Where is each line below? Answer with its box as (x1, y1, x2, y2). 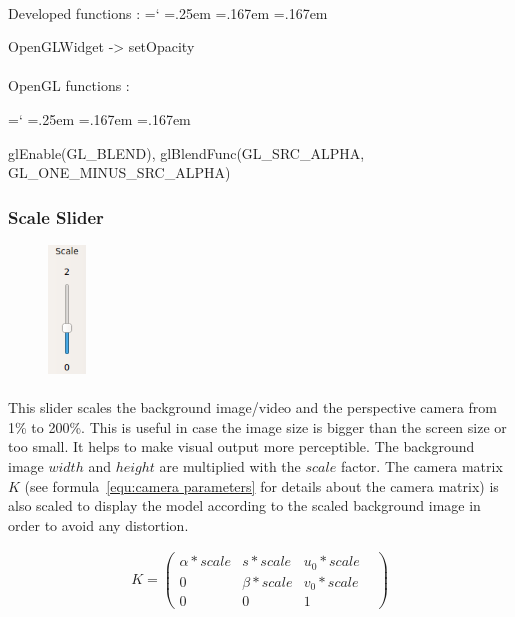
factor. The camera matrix (340, 455, 503, 476)
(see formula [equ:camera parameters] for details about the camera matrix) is (24, 475, 499, 496)
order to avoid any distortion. (8, 514, 189, 535)
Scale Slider (8, 204, 104, 229)
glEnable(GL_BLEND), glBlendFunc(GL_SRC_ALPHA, (8, 142, 365, 163)
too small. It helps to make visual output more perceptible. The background (8, 436, 475, 457)
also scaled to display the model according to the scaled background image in (8, 495, 481, 516)
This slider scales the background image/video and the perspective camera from (8, 397, 497, 418)
